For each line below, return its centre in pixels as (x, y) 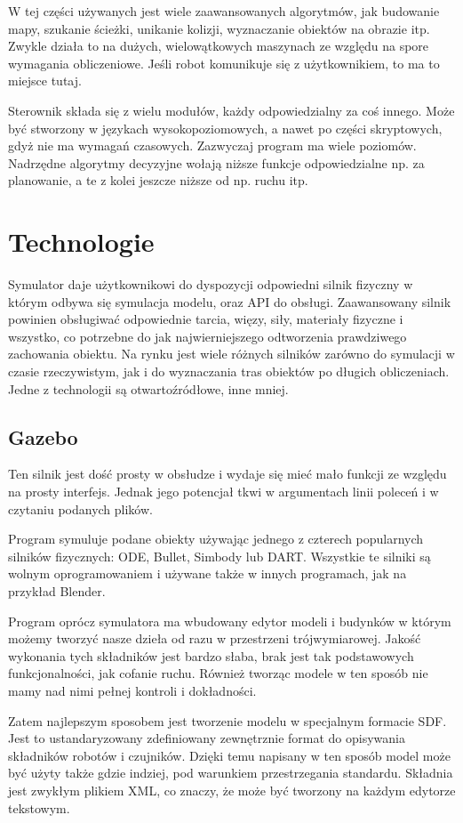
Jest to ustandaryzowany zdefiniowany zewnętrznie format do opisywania (207, 738)
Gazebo (43, 436)
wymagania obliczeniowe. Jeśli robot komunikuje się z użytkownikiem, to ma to (224, 63)
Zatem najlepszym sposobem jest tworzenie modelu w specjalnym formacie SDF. (228, 720)
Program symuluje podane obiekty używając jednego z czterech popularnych (216, 539)
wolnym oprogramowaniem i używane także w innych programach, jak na (208, 573)
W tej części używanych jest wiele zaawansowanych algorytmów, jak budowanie (224, 11)
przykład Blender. (57, 590)
